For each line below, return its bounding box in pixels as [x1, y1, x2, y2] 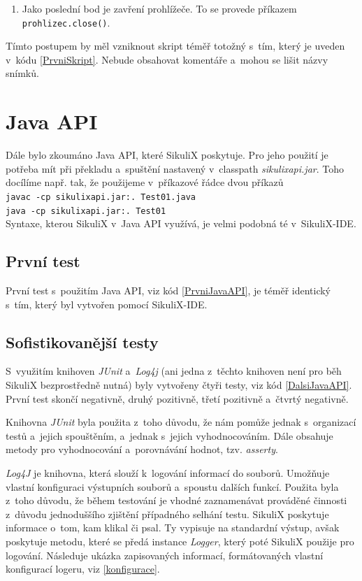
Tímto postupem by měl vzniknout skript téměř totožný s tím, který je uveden [6, 38, 345, 53]
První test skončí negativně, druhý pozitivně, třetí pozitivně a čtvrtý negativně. [6, 391, 349, 406]
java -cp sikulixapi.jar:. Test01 [6, 206, 166, 216]
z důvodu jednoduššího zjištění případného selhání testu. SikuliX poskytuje [6, 506, 329, 521]
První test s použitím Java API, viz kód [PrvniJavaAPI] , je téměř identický [6, 283, 331, 298]
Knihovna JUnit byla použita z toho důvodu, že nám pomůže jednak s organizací [6, 415, 356, 429]
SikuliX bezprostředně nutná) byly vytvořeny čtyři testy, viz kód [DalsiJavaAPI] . [6, 378, 352, 392]
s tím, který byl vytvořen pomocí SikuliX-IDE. [6, 296, 208, 311]
